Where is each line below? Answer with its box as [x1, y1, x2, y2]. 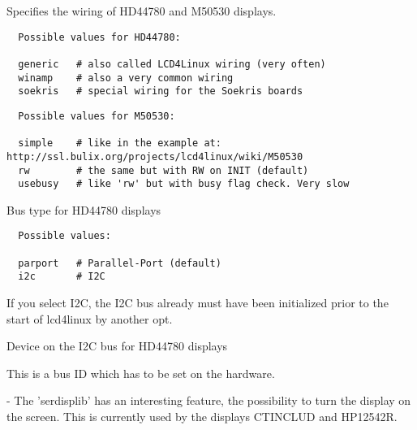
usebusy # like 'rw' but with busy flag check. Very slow [18, 178, 350, 190]
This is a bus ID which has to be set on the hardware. [6, 364, 275, 381]
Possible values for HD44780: [18, 31, 181, 43]
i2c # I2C [18, 271, 105, 283]
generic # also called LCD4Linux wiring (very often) [18, 58, 326, 70]
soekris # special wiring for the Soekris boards [18, 85, 303, 98]
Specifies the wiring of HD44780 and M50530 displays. [6, 2, 277, 19]
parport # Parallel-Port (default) [18, 257, 221, 269]
